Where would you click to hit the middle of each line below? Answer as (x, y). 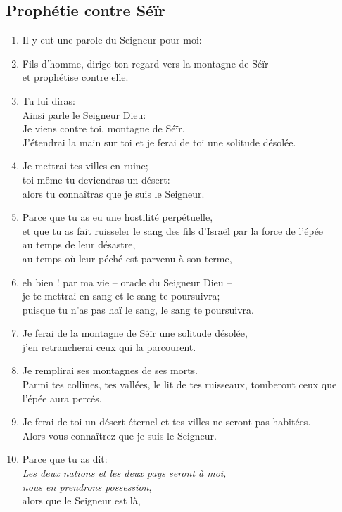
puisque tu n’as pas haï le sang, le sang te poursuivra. (138, 309)
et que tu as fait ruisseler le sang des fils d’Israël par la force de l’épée (173, 230)
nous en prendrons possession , (87, 486)
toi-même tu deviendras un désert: (96, 179)
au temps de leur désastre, (79, 244)
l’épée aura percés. (62, 398)
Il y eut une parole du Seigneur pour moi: (112, 40)
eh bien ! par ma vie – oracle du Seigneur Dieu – (127, 282)
